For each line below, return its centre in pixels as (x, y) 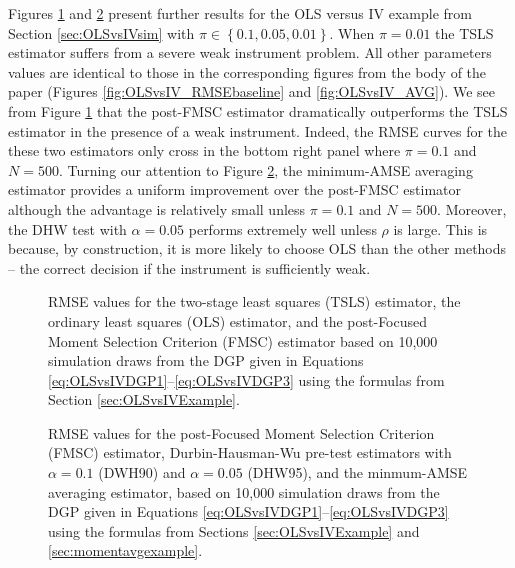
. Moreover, (472, 208)
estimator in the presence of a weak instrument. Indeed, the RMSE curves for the (258, 130)
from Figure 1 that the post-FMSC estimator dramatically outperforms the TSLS (258, 110)
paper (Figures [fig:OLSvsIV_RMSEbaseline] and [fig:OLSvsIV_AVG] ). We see (251, 91)
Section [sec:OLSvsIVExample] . (144, 399)
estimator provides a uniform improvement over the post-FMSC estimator (234, 189)
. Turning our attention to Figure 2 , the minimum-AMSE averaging (265, 169)
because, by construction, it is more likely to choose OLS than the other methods (257, 248)
